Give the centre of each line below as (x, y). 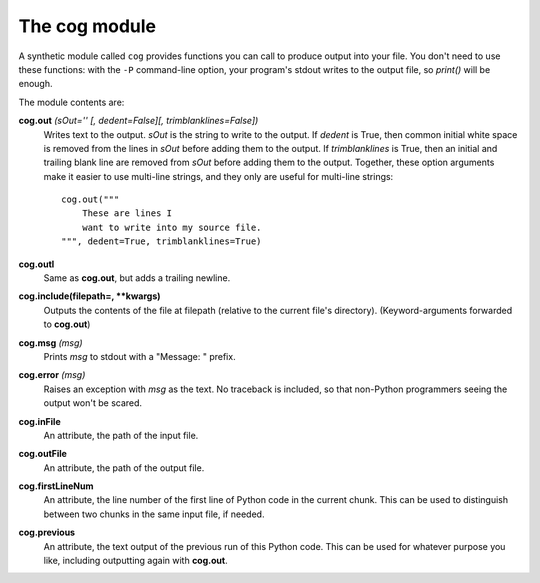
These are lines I (127, 213)
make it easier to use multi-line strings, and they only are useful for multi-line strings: (218, 176)
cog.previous (46, 532)
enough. (36, 84)
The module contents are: (71, 102)
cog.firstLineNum (56, 486)
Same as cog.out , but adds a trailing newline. (137, 278)
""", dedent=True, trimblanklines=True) (161, 241)
